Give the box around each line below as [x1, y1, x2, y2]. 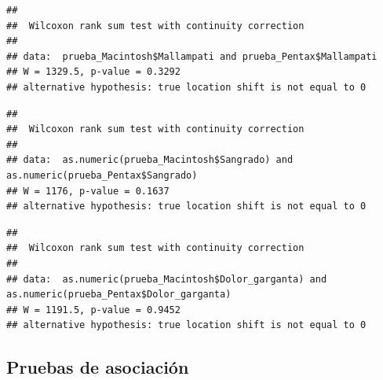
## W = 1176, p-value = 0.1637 [6, 185, 170, 197]
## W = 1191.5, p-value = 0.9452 [6, 304, 181, 315]
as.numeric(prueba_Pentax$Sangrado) [6, 169, 198, 181]
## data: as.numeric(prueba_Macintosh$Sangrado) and [6, 154, 294, 166]
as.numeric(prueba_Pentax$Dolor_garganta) [6, 289, 232, 301]
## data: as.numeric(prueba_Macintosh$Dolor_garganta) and [6, 273, 327, 285]
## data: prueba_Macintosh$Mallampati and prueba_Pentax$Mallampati [6, 50, 378, 62]
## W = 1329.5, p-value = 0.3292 [6, 66, 181, 78]
